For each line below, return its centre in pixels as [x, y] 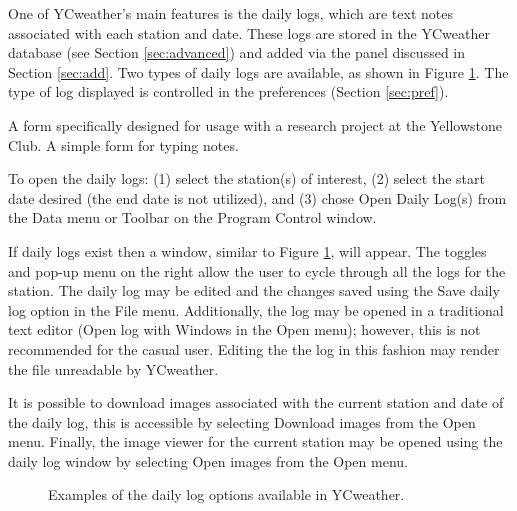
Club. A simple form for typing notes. [123, 144]
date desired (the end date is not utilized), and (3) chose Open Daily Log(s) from [257, 197]
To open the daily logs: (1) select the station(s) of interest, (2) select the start [246, 178]
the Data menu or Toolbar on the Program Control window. [192, 217]
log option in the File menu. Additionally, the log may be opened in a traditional [256, 309]
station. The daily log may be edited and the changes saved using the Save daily [254, 290]
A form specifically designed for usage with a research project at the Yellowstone [255, 124]
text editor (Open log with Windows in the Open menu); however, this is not [244, 329]
